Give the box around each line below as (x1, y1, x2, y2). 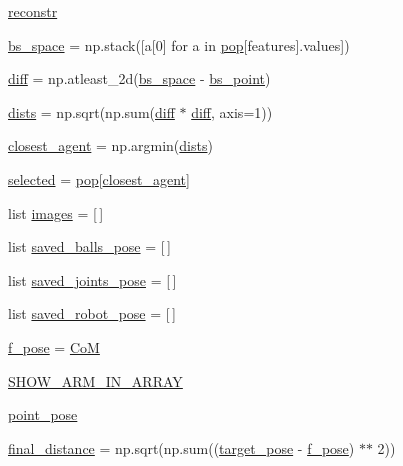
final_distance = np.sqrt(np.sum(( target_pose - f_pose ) (8, 437, 355, 458)
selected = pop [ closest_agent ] (8, 168, 190, 189)
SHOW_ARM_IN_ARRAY (8, 370, 183, 391)
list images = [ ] (8, 202, 104, 223)
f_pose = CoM (8, 336, 100, 357)
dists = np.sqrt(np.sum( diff (8, 101, 175, 122)
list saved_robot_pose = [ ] (8, 303, 176, 324)
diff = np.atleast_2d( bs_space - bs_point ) (8, 68, 271, 89)
